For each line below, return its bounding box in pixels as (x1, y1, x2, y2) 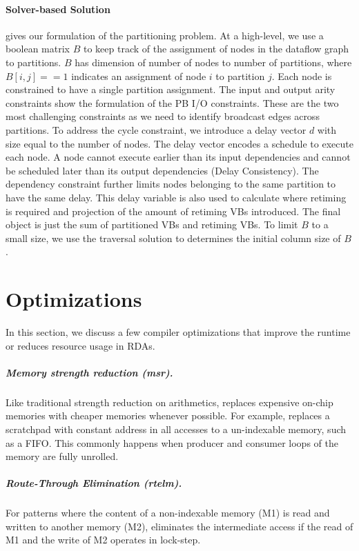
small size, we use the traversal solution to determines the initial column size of (6, 230, 341, 245)
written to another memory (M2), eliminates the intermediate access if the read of (6, 519, 353, 533)
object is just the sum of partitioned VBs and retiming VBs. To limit (6, 217, 298, 232)
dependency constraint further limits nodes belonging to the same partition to (6, 177, 336, 191)
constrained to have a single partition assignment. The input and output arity (6, 82, 336, 97)
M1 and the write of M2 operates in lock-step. (6, 532, 201, 547)
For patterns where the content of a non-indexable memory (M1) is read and (6, 505, 330, 520)
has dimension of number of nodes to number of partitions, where (75, 54, 352, 69)
